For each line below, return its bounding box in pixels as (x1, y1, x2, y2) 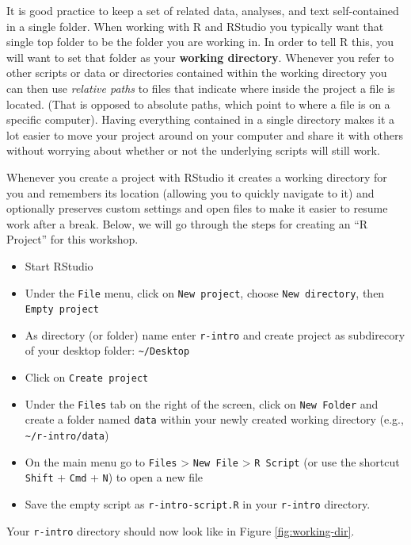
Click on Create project (25, 369, 149, 386)
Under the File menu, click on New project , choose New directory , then (25, 284, 385, 301)
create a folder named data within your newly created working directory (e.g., (25, 411, 404, 428)
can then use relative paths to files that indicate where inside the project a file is (6, 79, 395, 96)
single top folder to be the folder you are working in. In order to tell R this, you (6, 33, 394, 50)
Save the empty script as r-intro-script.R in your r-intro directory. (25, 496, 371, 512)
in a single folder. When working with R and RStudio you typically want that (6, 17, 384, 34)
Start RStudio (25, 257, 93, 274)
